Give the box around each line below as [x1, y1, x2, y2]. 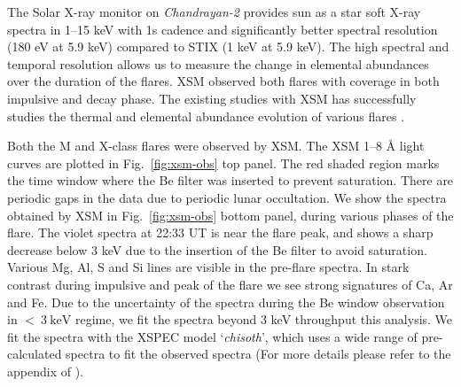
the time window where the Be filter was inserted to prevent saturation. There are [7, 171, 454, 190]
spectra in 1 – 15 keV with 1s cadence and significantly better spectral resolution [7, 19, 438, 38]
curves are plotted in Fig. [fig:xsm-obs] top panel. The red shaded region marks [7, 153, 440, 172]
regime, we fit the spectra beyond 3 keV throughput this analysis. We [74, 310, 453, 329]
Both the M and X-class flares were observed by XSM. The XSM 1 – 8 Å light [7, 136, 425, 155]
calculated [7, 344, 62, 363]
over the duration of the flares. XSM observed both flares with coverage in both [7, 72, 440, 90]
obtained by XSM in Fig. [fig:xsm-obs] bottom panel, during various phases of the [7, 205, 454, 224]
